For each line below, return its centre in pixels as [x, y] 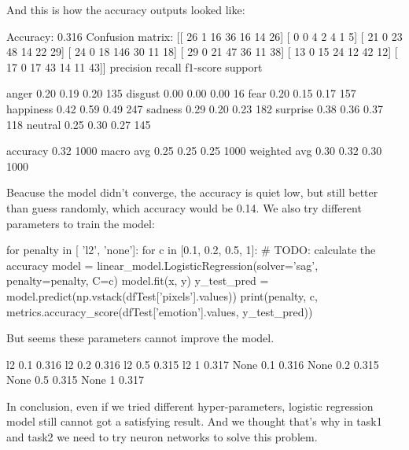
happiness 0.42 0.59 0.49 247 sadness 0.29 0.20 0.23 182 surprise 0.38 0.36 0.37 [195, 108]
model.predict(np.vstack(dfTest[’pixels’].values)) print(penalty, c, [162, 295]
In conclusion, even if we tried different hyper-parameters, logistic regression [190, 406]
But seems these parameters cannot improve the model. [140, 338]
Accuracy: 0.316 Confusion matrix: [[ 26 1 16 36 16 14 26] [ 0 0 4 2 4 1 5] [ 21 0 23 [204, 36]
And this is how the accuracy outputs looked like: [126, 9]
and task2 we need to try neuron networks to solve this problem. [162, 437]
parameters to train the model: [81, 223]
